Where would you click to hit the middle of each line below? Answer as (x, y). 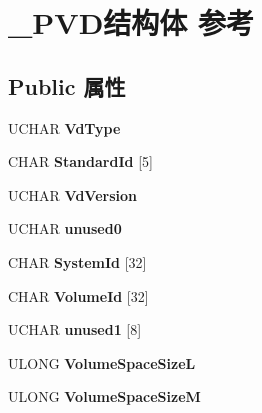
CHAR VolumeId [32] (78, 295)
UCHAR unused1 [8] (75, 329)
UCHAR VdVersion (72, 194)
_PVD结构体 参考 (131, 22)
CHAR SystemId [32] (77, 261)
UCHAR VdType (64, 127)
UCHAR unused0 (65, 228)
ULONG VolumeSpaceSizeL (102, 362)
